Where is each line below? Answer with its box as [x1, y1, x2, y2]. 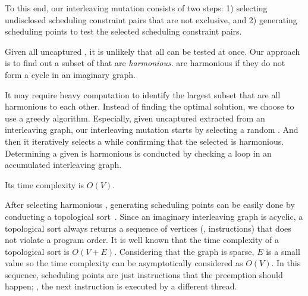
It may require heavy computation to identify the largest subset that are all [5, 88, 281, 101]
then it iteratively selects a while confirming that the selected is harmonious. [5, 135, 284, 147]
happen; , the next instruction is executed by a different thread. [5, 280, 237, 292]
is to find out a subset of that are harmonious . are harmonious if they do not [5, 57, 285, 69]
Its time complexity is [5, 178, 84, 191]
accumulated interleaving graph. [5, 158, 122, 171]
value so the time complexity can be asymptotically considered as [5, 257, 243, 269]
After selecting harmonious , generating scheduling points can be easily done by [5, 198, 295, 211]
